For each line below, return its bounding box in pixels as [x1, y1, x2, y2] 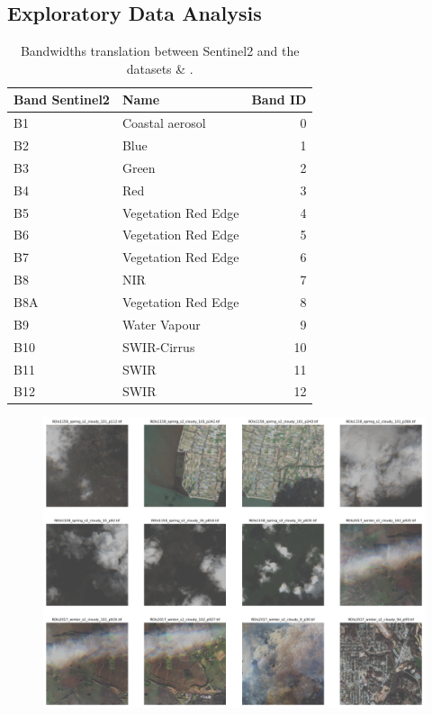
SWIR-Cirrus [121, 337, 195, 356]
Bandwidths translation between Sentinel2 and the [20, 41, 300, 60]
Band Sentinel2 [13, 90, 110, 109]
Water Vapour [121, 314, 201, 333]
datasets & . [126, 59, 193, 77]
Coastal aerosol [121, 113, 206, 132]
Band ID [251, 90, 307, 109]
